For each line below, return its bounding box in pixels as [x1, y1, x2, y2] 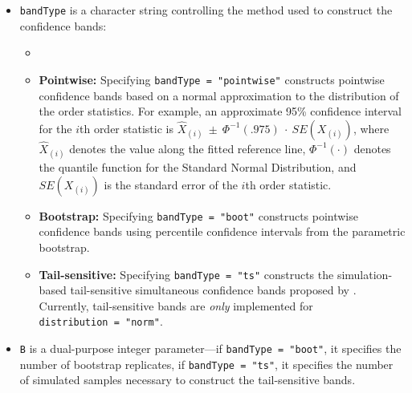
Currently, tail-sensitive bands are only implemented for [39, 297, 313, 314]
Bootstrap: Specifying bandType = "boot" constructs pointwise [39, 207, 358, 224]
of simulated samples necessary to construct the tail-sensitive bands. [19, 371, 356, 388]
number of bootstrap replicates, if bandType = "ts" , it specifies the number [19, 355, 394, 372]
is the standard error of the [104, 176, 238, 192]
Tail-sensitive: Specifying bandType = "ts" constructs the [39, 265, 334, 282]
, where [353, 120, 390, 136]
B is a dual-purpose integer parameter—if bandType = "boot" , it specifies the [19, 340, 402, 357]
